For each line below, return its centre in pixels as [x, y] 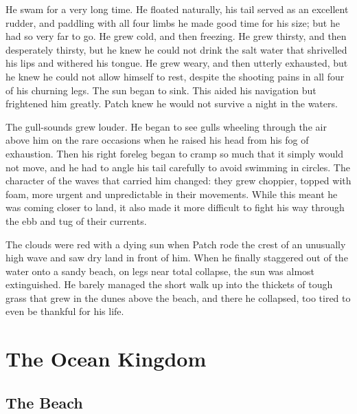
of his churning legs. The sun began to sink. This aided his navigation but [161, 90]
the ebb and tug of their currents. [76, 220]
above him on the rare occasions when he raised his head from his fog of [157, 140]
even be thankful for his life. [65, 311]
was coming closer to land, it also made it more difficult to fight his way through [175, 207]
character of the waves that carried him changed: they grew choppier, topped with [178, 181]
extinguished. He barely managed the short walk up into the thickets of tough [169, 284]
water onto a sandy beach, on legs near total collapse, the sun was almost [160, 271]
